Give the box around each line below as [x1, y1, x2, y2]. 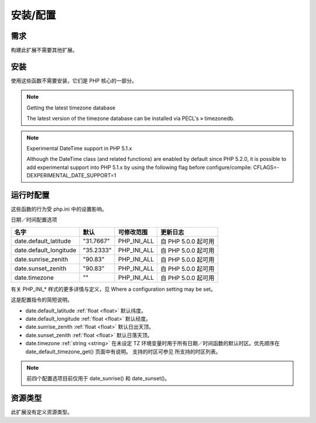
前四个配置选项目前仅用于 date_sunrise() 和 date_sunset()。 [26, 375, 170, 382]
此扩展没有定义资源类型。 [11, 408, 73, 415]
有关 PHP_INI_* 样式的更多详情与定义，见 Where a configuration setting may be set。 [11, 286, 216, 293]
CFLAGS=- [253, 164, 280, 171]
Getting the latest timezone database [26, 104, 116, 111]
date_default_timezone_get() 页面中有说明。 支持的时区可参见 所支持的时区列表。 [25, 348, 222, 355]
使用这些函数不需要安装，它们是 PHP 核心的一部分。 [11, 77, 138, 84]
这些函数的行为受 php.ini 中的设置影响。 [11, 205, 108, 212]
